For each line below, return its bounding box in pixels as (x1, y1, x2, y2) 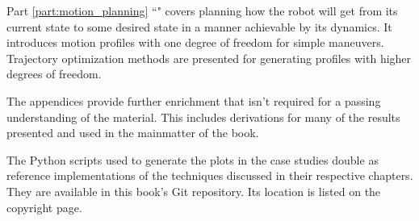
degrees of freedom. (6, 65, 102, 82)
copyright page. (6, 198, 82, 215)
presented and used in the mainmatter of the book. (6, 124, 259, 141)
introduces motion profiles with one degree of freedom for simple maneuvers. (6, 34, 384, 51)
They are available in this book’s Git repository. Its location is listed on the (6, 182, 381, 199)
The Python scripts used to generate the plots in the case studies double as (6, 151, 379, 168)
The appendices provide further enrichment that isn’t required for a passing (6, 92, 381, 109)
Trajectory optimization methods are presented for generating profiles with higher (6, 49, 412, 66)
